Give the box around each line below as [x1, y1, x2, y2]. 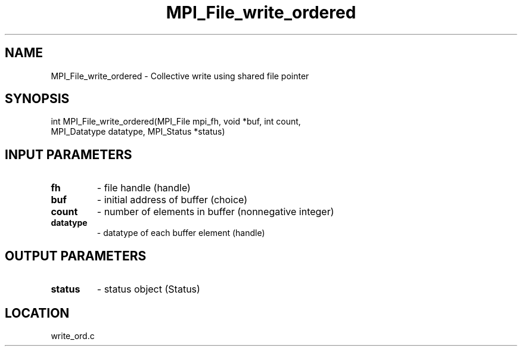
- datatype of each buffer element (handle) [97, 228, 265, 238]
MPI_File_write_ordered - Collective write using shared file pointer [51, 70, 309, 81]
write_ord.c [51, 330, 95, 341]
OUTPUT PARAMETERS [5, 248, 147, 263]
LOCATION [5, 305, 70, 321]
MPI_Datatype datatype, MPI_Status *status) [51, 126, 225, 137]
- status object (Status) [97, 283, 200, 296]
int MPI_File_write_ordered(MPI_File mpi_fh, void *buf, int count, [51, 116, 301, 127]
